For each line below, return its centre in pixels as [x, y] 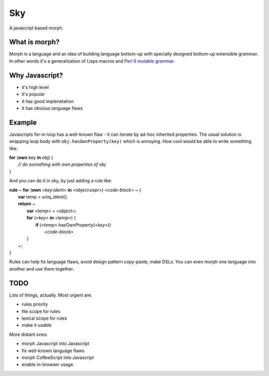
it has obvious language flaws [52, 108]
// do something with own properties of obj [62, 164]
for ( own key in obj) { [31, 158]
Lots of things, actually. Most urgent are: [51, 295]
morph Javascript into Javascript [56, 344]
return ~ [27, 204]
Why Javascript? [36, 75]
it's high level [35, 87]
